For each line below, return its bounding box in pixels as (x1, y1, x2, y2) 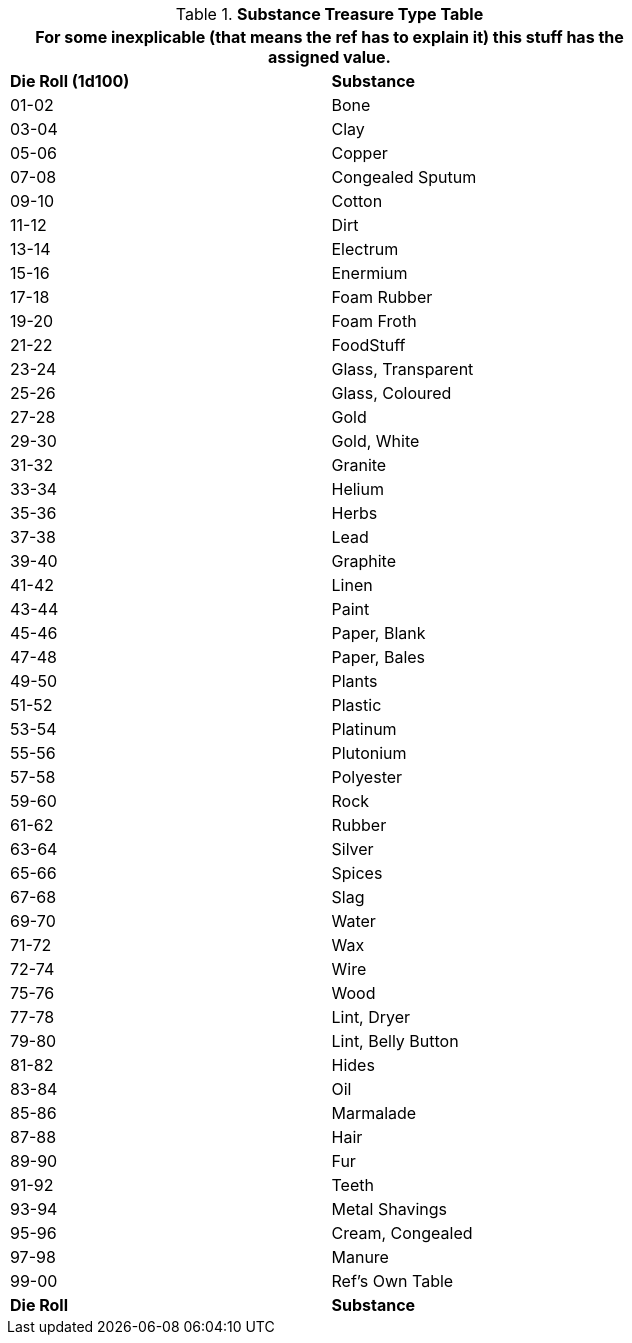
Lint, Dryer (331, 1007, 411, 1027)
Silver (331, 839, 374, 859)
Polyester (331, 767, 403, 787)
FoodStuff (331, 335, 406, 355)
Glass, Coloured (331, 383, 452, 403)
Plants (331, 671, 378, 691)
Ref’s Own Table (331, 1271, 454, 1291)
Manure (331, 1247, 389, 1267)
